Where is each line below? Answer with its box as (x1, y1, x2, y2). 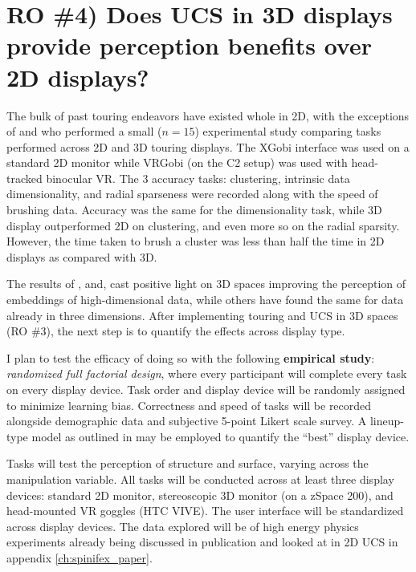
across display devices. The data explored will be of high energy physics (6, 517, 359, 534)
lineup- (369, 412, 404, 429)
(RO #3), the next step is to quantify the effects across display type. (6, 323, 345, 339)
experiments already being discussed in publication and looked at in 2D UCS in (6, 533, 398, 550)
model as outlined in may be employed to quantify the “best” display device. (31, 428, 410, 444)
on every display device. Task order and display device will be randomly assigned (6, 381, 406, 397)
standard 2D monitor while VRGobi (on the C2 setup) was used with (6, 154, 348, 171)
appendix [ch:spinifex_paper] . (6, 549, 153, 566)
